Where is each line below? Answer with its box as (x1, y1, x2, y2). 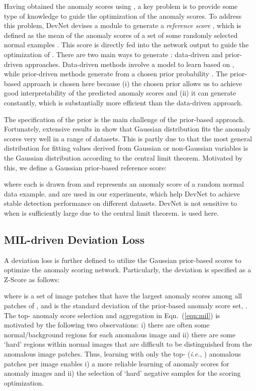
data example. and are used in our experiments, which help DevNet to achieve (4, 188, 240, 198)
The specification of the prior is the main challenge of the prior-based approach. (4, 114, 245, 124)
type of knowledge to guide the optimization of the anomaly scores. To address (4, 10, 242, 21)
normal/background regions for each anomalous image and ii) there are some (4, 329, 236, 339)
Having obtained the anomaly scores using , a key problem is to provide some (4, 1, 238, 11)
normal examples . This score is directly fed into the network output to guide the (4, 39, 249, 50)
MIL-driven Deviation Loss (4, 231, 145, 247)
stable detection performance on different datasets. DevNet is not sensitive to (4, 198, 237, 208)
